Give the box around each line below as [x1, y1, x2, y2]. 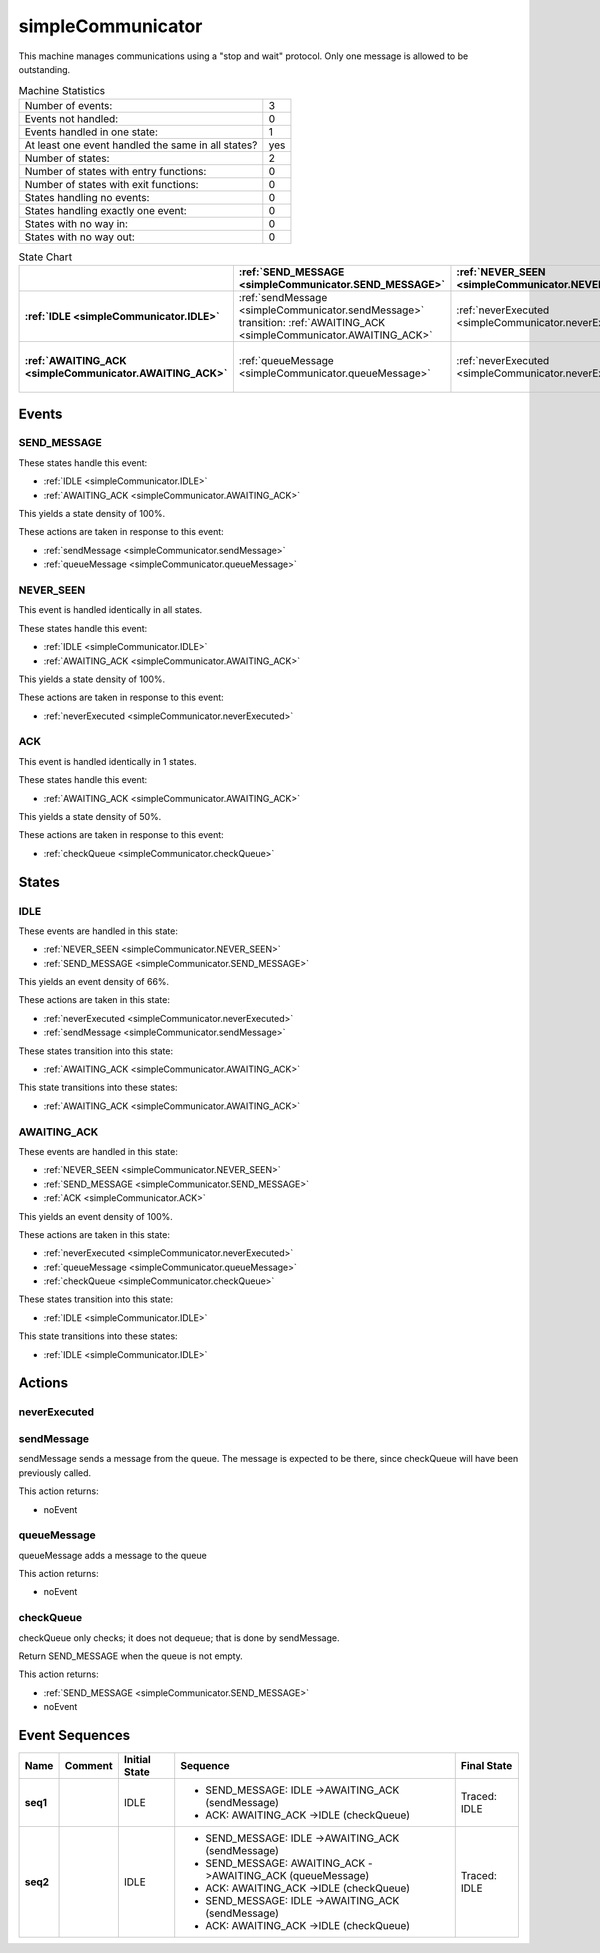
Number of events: [24, 98, 113, 112]
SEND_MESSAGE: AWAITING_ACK [205, 1856, 366, 1870]
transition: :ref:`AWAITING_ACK [238, 316, 386, 330]
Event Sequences [18, 1726, 130, 1744]
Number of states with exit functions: [24, 177, 199, 191]
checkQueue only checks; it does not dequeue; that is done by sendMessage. [18, 1631, 340, 1644]
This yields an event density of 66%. [18, 976, 170, 988]
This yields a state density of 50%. [18, 810, 162, 822]
